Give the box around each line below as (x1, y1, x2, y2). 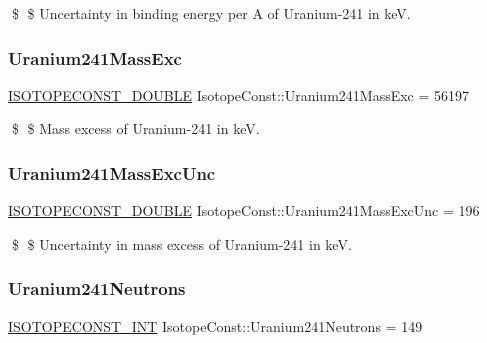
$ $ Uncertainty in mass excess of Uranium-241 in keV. (11, 233, 352, 254)
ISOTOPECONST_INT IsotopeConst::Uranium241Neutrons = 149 (8, 315, 423, 336)
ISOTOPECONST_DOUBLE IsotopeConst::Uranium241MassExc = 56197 (8, 84, 470, 105)
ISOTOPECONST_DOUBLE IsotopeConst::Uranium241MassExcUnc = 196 (8, 200, 480, 221)
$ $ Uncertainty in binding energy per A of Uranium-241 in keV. (11, 3, 411, 23)
